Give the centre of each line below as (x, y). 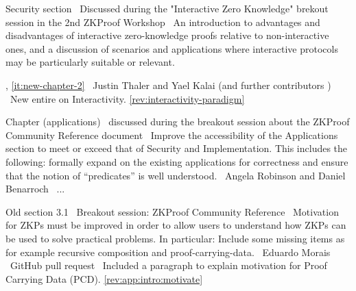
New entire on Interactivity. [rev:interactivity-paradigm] (127, 98)
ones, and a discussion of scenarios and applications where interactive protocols (172, 48)
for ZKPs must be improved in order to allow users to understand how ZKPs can (176, 225)
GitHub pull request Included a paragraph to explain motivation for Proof (168, 265)
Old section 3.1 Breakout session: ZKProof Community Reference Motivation (172, 211)
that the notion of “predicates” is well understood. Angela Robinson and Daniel (176, 175)
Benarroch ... (35, 189)
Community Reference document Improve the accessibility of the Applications (172, 135)
